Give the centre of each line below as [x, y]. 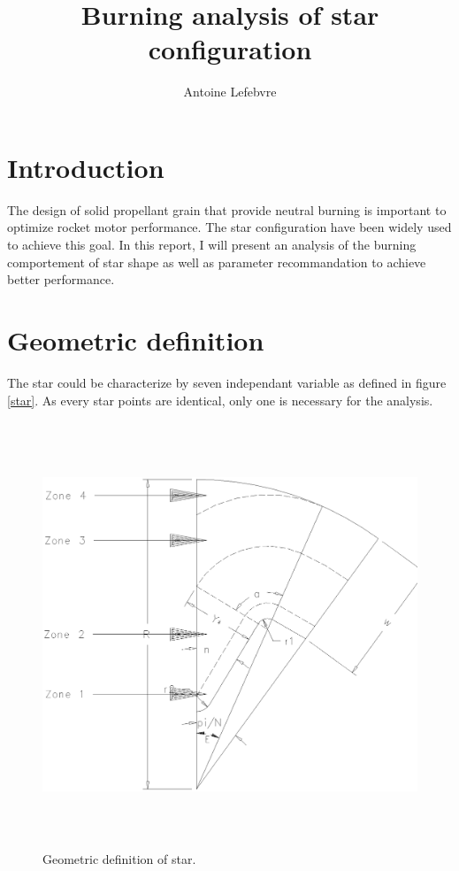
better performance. [61, 279]
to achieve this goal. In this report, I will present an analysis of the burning [212, 245]
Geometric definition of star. [119, 858]
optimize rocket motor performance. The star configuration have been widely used [229, 227]
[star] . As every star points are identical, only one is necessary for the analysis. [220, 400]
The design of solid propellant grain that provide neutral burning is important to [227, 209]
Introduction [86, 167]
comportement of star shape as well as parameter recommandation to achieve [217, 262]
